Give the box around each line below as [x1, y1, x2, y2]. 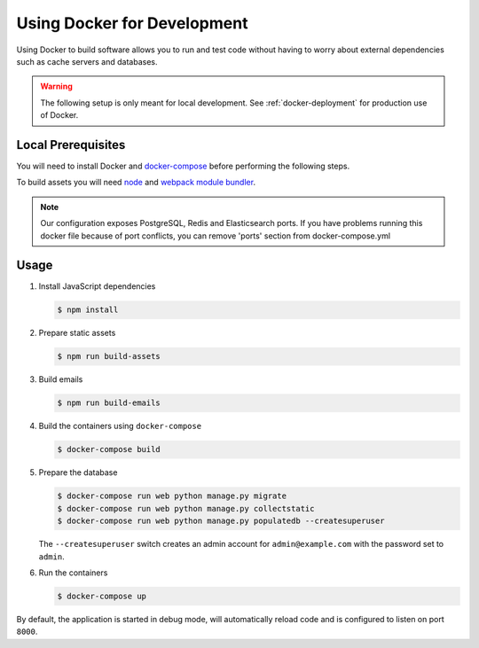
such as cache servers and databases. [16, 56, 158, 66]
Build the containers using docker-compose [38, 421, 202, 432]
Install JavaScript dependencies [38, 281, 156, 292]
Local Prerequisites [16, 137, 126, 152]
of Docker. [40, 110, 79, 121]
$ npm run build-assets [57, 351, 161, 362]
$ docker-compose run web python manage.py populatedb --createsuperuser [57, 516, 385, 527]
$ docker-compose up [57, 590, 146, 601]
